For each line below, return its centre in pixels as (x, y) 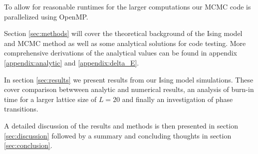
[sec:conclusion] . (28, 145)
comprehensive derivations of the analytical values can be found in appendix (121, 53)
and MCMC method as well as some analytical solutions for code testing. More (125, 43)
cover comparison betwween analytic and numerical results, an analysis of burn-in (129, 89)
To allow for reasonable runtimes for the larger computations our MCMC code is (128, 6)
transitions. (21, 109)
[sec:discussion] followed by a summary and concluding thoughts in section (118, 135)
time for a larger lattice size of (50, 99)
